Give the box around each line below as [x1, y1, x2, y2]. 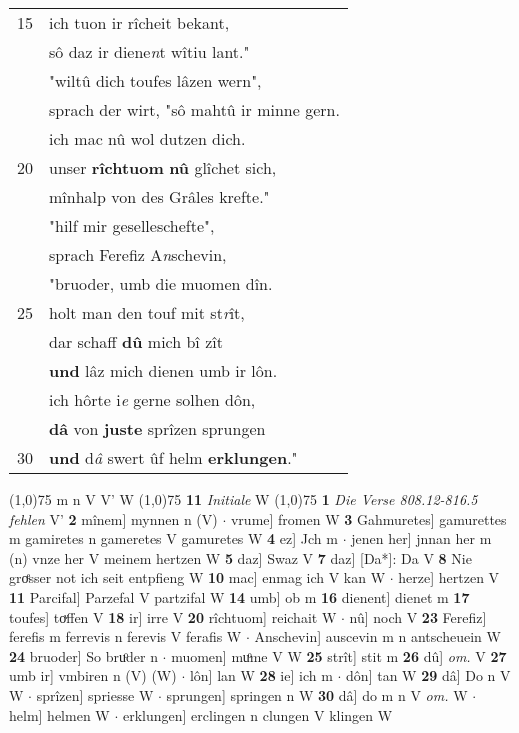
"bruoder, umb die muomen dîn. [49, 272, 273, 295]
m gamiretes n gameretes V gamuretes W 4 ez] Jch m [9, 528, 338, 549]
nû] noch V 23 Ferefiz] [349, 606, 487, 627]
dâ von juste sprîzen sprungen [49, 417, 266, 440]
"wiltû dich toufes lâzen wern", [49, 69, 262, 92]
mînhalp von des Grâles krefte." [49, 185, 270, 208]
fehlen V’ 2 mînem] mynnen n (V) [9, 508, 218, 529]
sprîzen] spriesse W [36, 684, 154, 705]
